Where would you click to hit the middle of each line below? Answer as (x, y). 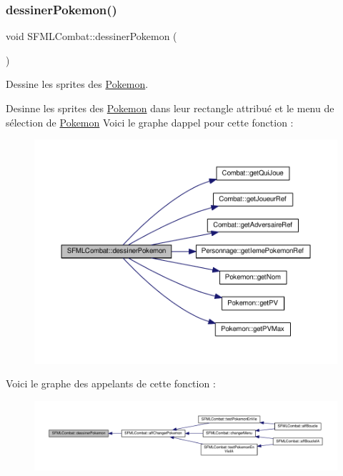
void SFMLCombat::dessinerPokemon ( (91, 36)
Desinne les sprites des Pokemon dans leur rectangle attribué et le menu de (170, 108)
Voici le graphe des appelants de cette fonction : (111, 383)
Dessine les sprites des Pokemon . (77, 84)
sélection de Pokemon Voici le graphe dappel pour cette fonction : (150, 122)
